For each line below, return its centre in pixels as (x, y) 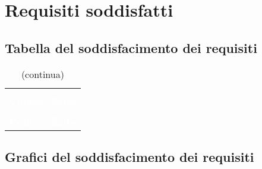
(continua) (42, 74)
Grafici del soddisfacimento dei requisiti (130, 156)
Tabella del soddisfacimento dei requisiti (131, 47)
